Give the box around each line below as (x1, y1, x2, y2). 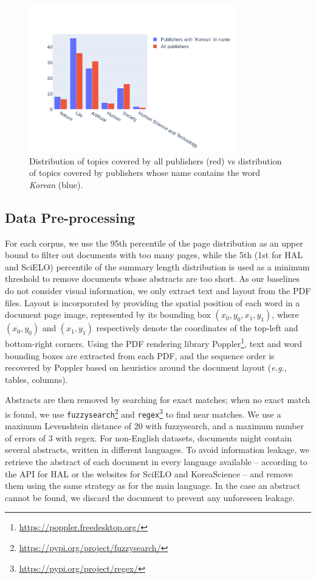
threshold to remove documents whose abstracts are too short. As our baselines (5, 272, 300, 285)
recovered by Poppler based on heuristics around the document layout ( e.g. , (5, 361, 287, 374)
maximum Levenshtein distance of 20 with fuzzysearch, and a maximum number (5, 419, 304, 432)
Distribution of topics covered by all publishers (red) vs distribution (29, 154, 282, 167)
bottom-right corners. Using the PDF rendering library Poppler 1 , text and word (5, 335, 303, 349)
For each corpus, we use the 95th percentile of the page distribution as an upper (5, 236, 303, 249)
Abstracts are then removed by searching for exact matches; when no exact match (5, 393, 311, 406)
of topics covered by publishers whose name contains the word (29, 166, 261, 179)
